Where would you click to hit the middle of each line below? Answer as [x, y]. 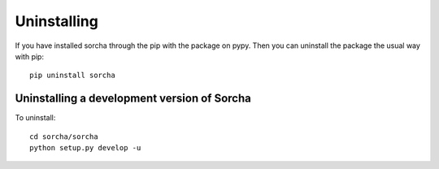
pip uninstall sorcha [72, 76]
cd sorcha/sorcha [64, 136]
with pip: [30, 56]
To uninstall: [35, 118]
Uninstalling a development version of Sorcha [133, 99]
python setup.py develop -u [85, 148]
